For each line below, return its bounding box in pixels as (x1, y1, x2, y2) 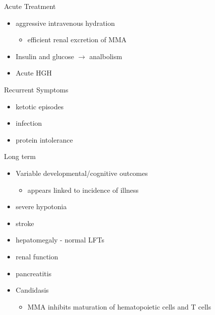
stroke (15, 218, 34, 228)
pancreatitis (15, 268, 52, 278)
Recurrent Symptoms (4, 84, 69, 94)
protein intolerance (15, 134, 73, 145)
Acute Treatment (4, 1, 56, 11)
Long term (4, 151, 36, 161)
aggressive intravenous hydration (15, 17, 115, 28)
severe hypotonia (15, 201, 67, 212)
